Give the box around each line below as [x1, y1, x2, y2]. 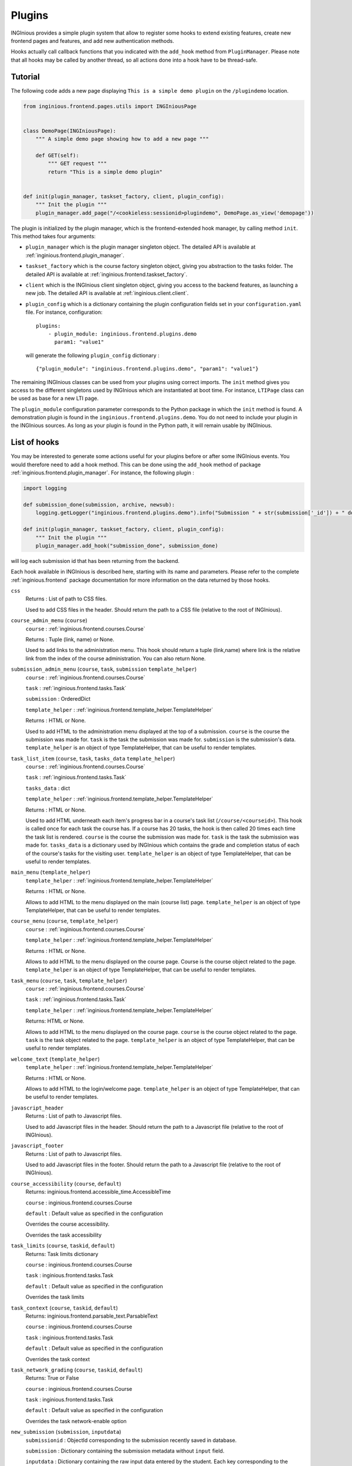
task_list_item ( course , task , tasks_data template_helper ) [11, 755, 175, 762]
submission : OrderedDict [25, 695, 91, 703]
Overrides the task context [25, 1355, 90, 1363]
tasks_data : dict [25, 785, 70, 792]
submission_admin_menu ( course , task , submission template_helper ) [11, 666, 197, 673]
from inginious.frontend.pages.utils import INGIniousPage [23, 103, 197, 110]
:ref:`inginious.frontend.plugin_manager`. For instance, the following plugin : [11, 469, 195, 476]
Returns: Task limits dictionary [25, 1250, 99, 1257]
